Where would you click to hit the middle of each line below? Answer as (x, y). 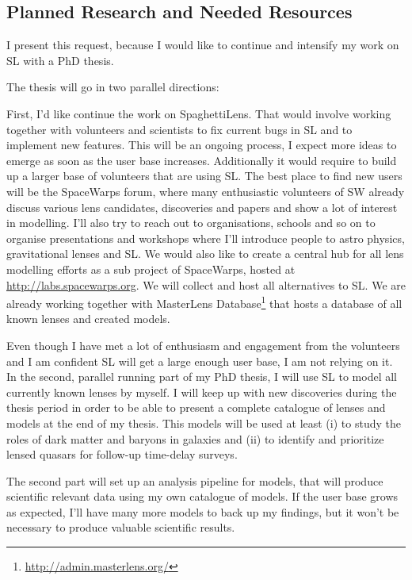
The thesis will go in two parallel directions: (113, 87)
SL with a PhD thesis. (60, 60)
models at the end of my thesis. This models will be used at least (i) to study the (204, 423)
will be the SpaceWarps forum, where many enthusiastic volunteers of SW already (206, 191)
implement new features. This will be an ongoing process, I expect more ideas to (202, 145)
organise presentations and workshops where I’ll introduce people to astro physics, (206, 238)
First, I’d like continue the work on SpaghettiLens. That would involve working (199, 113)
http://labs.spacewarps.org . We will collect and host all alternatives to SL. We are (206, 284)
